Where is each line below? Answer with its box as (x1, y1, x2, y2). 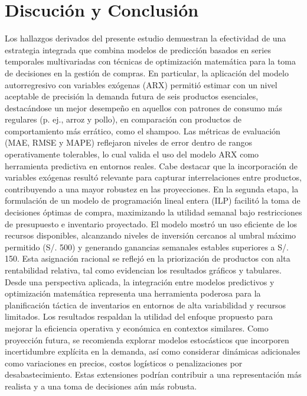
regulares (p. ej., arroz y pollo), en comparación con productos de (5, 113, 241, 125)
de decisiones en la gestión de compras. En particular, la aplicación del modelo (5, 66, 289, 79)
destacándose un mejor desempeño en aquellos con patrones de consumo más (5, 101, 282, 114)
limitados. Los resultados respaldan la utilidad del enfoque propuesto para (5, 310, 273, 323)
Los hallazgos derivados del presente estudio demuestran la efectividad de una (5, 32, 286, 44)
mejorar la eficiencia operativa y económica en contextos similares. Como (5, 321, 269, 334)
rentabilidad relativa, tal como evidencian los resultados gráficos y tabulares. (5, 264, 282, 276)
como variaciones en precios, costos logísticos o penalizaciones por (5, 356, 243, 369)
